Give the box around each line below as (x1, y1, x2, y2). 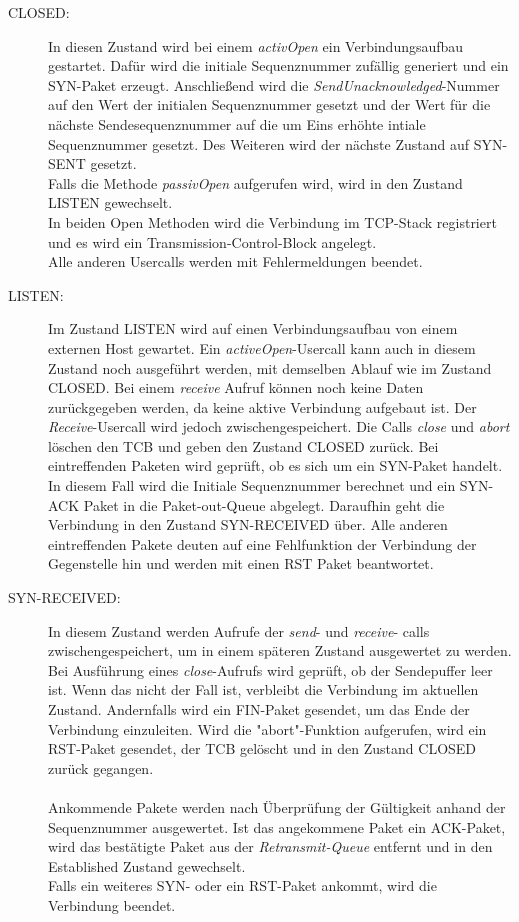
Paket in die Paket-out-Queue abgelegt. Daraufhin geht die (83, 494, 445, 515)
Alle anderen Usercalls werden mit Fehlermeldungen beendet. (48, 251, 423, 272)
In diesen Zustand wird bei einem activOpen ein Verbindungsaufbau (48, 35, 464, 56)
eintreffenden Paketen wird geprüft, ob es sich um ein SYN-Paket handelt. (48, 455, 503, 476)
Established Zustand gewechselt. (48, 855, 246, 876)
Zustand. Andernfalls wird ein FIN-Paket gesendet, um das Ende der (48, 699, 470, 719)
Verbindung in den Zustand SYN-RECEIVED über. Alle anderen (48, 514, 448, 535)
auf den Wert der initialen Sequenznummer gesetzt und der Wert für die (48, 94, 491, 115)
